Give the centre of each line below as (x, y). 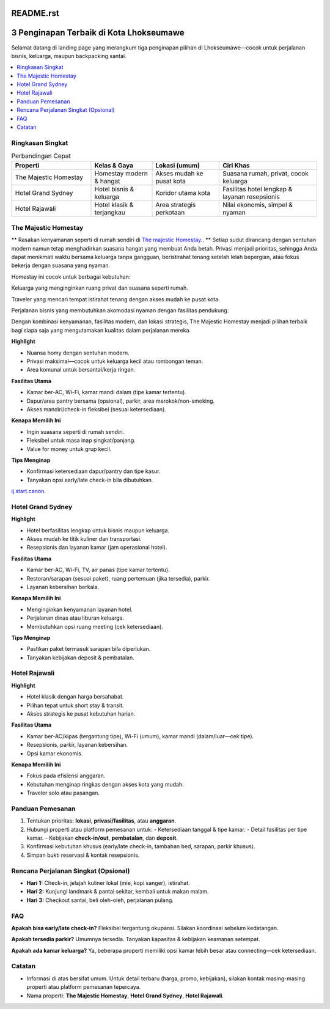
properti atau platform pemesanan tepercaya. (84, 987)
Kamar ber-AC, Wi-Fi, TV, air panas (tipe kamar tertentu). (98, 570)
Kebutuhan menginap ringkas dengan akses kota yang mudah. (105, 784)
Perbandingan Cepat (41, 156)
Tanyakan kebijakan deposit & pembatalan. (80, 658)
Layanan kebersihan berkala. (63, 587)
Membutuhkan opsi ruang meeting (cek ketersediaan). (95, 626)
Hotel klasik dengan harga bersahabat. (75, 697)
